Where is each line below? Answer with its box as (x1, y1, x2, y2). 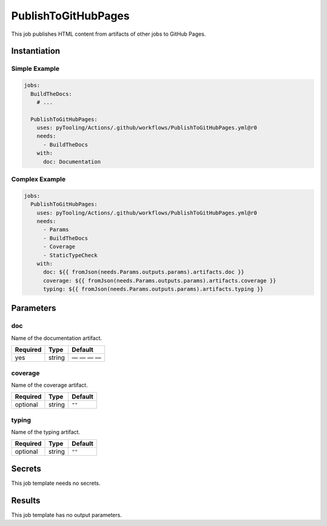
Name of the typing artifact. (11, 428, 81, 436)
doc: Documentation (43, 158, 101, 165)
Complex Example (11, 175, 66, 183)
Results (11, 495, 41, 505)
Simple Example (11, 64, 60, 73)
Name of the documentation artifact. (11, 334, 102, 342)
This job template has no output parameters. (11, 511, 122, 518)
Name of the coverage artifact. (11, 381, 88, 388)
